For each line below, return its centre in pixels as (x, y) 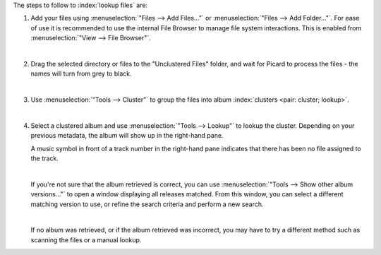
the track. (45, 158)
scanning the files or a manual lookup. (86, 239)
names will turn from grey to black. (81, 73)
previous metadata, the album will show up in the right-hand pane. (127, 136)
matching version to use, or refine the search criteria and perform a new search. (147, 204)
